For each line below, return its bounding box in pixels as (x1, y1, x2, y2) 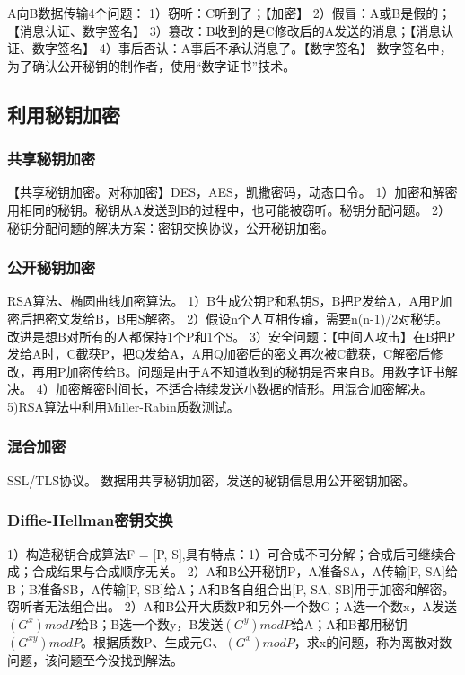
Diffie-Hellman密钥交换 (7, 509, 173, 531)
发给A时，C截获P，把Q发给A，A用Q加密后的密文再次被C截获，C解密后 (7, 344, 431, 363)
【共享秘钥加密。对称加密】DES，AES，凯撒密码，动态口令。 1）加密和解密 (7, 182, 458, 201)
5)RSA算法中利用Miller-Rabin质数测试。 (7, 396, 240, 415)
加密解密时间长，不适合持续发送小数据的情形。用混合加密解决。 (55, 379, 433, 398)
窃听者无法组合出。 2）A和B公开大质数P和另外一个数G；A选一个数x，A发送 (7, 597, 457, 616)
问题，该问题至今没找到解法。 (7, 650, 183, 669)
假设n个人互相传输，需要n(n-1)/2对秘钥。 (206, 308, 449, 327)
